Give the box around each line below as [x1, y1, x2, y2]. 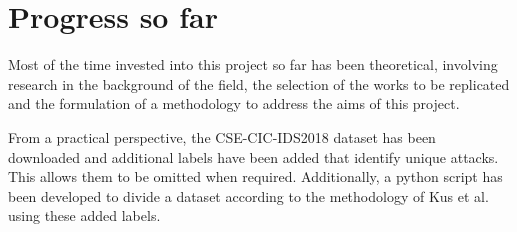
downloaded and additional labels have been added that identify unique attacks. [8, 146, 499, 167]
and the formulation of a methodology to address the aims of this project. [8, 93, 460, 114]
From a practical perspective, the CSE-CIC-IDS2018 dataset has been [8, 126, 436, 147]
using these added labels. [8, 205, 161, 226]
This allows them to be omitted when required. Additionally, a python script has [8, 166, 503, 187]
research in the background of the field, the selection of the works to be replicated [8, 73, 510, 94]
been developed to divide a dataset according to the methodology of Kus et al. [8, 185, 489, 206]
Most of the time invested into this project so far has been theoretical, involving [8, 54, 498, 75]
